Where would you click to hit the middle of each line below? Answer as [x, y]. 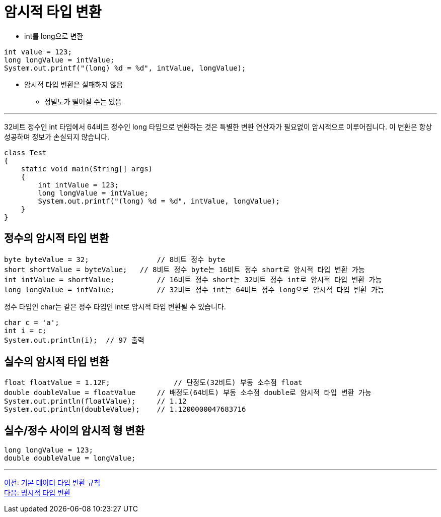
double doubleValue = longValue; [70, 458]
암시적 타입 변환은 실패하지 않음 [74, 84]
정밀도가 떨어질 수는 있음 [83, 101]
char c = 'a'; [32, 322]
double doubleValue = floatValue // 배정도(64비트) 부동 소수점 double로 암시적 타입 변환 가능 [188, 393]
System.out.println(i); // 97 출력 [74, 340]
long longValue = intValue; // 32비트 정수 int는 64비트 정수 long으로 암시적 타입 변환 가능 [194, 289]
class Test [25, 152]
